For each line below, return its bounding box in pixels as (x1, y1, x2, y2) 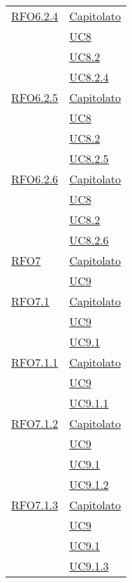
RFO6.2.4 (11, 8, 59, 24)
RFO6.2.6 (11, 171, 59, 187)
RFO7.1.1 (11, 354, 59, 370)
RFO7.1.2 (11, 415, 59, 431)
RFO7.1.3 (11, 497, 59, 513)
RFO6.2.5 (11, 89, 59, 105)
